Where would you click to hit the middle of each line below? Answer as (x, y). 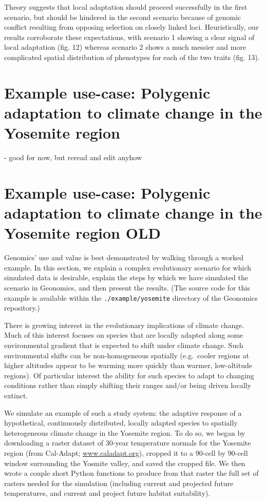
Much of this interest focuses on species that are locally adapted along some (124, 335)
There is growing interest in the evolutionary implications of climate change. (124, 325)
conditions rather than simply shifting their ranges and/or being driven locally (128, 385)
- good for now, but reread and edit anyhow (73, 157)
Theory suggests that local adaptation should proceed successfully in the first (126, 7)
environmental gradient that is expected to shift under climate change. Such (124, 345)
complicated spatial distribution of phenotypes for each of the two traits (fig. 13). (132, 57)
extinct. (16, 395)
